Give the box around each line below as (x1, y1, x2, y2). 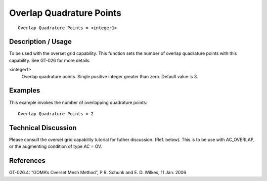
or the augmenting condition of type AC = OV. (9, 143, 102, 149)
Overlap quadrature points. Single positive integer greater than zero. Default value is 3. (21, 73, 198, 79)
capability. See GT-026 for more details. (9, 57, 91, 63)
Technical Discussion (9, 124, 77, 132)
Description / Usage (9, 38, 72, 46)
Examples (9, 87, 41, 95)
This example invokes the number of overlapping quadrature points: (9, 99, 148, 105)
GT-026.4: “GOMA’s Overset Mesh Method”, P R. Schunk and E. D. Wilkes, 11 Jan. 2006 (9, 170, 186, 176)
